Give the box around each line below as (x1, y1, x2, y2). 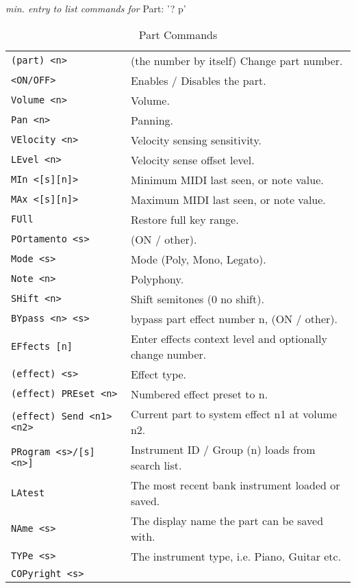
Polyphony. (130, 270, 184, 287)
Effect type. (130, 366, 187, 382)
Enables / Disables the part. (130, 72, 266, 88)
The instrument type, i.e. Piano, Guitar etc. (130, 548, 342, 564)
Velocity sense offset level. (130, 151, 255, 168)
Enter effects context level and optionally (130, 330, 327, 346)
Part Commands (138, 26, 218, 42)
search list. (130, 457, 182, 473)
